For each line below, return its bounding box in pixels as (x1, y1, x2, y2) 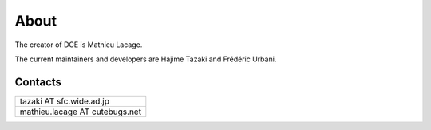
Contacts (14, 75, 62, 89)
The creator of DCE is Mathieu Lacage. (14, 40, 143, 49)
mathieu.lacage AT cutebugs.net (19, 106, 142, 117)
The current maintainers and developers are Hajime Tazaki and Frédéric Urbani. (14, 54, 277, 64)
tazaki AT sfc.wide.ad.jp (19, 96, 109, 107)
